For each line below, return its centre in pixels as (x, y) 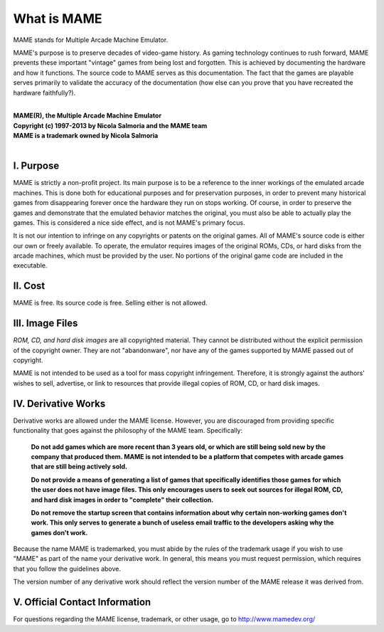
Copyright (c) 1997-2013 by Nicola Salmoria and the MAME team (110, 125)
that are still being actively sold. (79, 467)
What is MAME (58, 19)
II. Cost (29, 286)
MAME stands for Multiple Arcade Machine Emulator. (91, 40)
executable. (30, 265)
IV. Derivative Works (59, 403)
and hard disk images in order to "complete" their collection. (122, 500)
